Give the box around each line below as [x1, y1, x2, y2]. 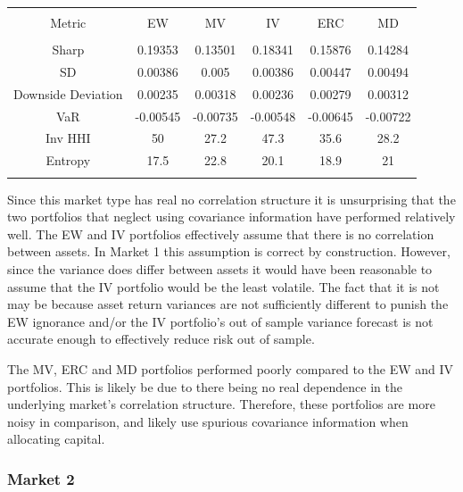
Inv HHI [45, 129, 91, 147]
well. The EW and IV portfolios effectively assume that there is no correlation [7, 224, 434, 243]
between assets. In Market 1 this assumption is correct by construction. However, [7, 242, 451, 261]
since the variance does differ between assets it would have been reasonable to [7, 260, 433, 279]
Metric [50, 13, 87, 31]
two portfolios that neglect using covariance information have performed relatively [7, 207, 456, 226]
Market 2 [7, 467, 75, 489]
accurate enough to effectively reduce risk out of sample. [7, 329, 315, 348]
